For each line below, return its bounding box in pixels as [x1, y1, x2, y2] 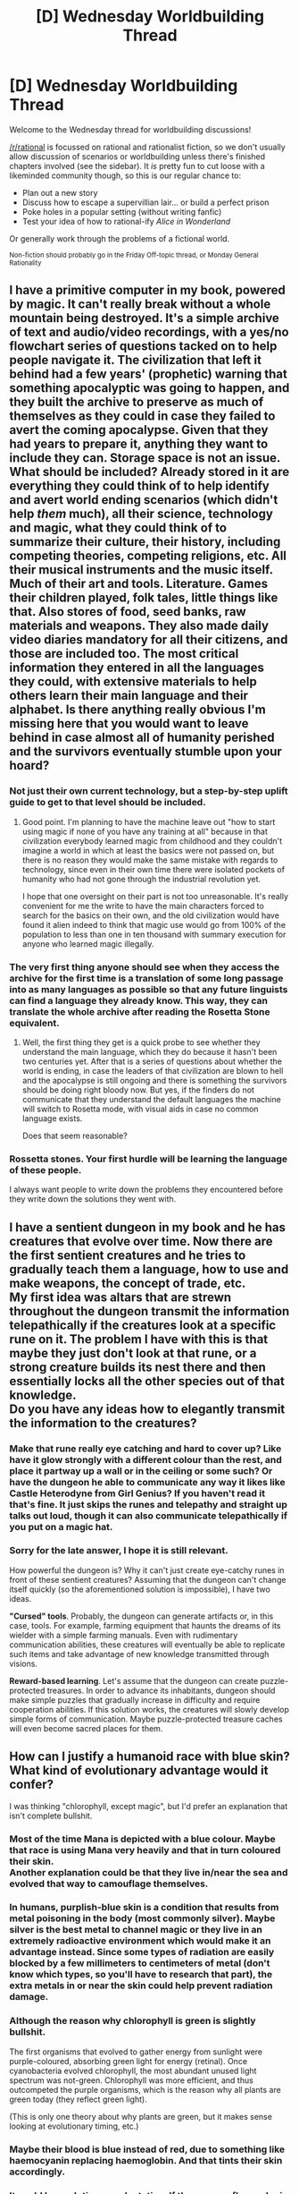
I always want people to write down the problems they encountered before [9, 1184, 284, 1195]
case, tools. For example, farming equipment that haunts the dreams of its [9, 1620, 281, 1630]
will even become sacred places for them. [9, 1722, 163, 1733]
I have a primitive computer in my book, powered [9, 283, 286, 298]
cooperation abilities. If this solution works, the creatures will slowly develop [9, 1704, 290, 1714]
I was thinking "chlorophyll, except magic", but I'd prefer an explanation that [9, 1800, 288, 1811]
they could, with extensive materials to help [9, 674, 257, 690]
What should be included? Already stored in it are [9, 464, 290, 480]
